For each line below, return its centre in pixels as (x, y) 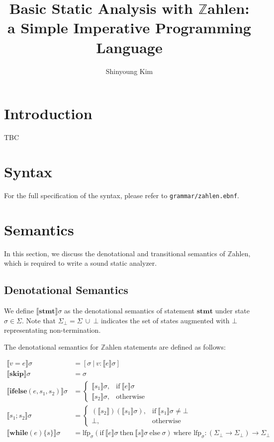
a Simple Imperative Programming (129, 28)
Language (129, 47)
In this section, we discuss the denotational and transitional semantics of (115, 253)
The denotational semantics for (51, 346)
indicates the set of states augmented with (165, 320)
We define (19, 310)
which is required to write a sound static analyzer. (81, 263)
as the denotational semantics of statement (130, 310)
